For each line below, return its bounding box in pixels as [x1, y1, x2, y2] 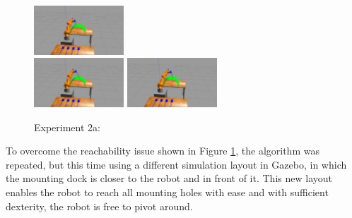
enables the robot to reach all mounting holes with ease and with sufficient [6, 184, 329, 199]
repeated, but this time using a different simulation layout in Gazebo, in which [6, 157, 347, 171]
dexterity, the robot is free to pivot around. [6, 198, 193, 213]
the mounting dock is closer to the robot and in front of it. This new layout [6, 171, 332, 186]
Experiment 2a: [34, 119, 100, 134]
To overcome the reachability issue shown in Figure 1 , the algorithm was [6, 143, 319, 158]
